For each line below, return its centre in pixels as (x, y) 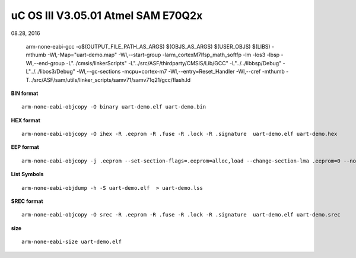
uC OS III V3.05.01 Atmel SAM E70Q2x (107, 15)
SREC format (27, 201)
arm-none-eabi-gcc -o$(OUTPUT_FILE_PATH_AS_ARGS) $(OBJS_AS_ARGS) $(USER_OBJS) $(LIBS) (148, 46)
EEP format (25, 147)
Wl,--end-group (45, 63)
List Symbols (27, 174)
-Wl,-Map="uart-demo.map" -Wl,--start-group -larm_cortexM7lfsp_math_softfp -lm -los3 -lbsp (164, 55)
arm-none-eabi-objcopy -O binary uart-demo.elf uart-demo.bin (114, 107)
